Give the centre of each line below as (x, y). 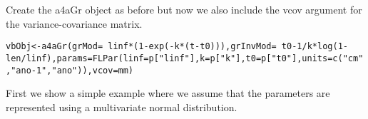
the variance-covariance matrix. (74, 23)
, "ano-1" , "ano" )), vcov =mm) (70, 70)
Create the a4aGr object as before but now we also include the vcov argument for (184, 9)
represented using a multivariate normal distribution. (122, 107)
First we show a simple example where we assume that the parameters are (168, 93)
